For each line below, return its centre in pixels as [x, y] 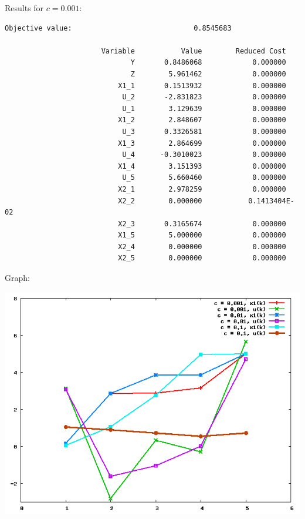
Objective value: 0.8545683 [118, 28]
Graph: [17, 278]
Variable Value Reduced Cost [194, 51]
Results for [24, 8]
